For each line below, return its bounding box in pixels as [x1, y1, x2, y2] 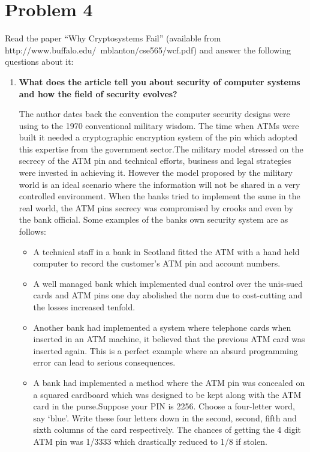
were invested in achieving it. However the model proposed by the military [19, 166, 293, 179]
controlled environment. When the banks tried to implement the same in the [19, 190, 300, 202]
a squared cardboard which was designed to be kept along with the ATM [33, 388, 302, 400]
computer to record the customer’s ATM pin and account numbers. [33, 257, 281, 270]
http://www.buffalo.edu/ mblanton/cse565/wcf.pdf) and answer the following [5, 43, 291, 56]
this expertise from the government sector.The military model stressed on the [19, 142, 303, 155]
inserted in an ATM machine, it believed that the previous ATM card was [33, 333, 305, 345]
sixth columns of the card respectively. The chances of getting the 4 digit [33, 423, 302, 436]
